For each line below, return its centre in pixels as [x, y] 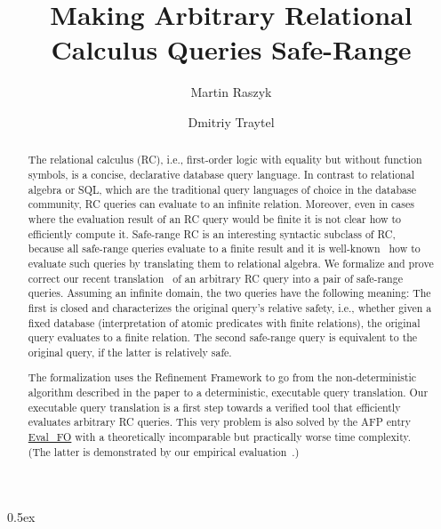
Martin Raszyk [231, 92]
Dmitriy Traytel [231, 121]
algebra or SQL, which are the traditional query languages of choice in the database [222, 189]
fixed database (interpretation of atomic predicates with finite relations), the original [224, 322]
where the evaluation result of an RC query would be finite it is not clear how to [215, 218]
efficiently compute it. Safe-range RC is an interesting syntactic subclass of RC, [212, 233]
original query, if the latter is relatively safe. [130, 352]
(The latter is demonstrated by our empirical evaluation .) [164, 451]
